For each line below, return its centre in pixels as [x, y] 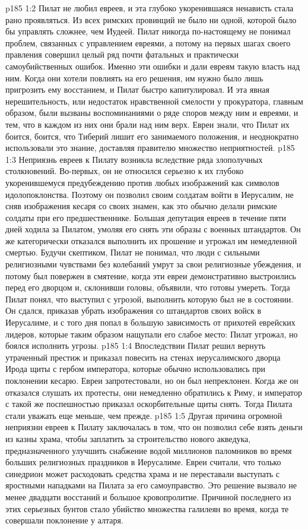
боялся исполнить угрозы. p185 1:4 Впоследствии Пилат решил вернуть [136, 346]
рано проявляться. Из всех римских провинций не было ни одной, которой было [151, 19]
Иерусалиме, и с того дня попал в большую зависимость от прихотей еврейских [150, 322]
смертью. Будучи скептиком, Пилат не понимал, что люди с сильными [133, 252]
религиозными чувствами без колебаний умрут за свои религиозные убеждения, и [153, 264]
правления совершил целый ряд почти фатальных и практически [122, 54]
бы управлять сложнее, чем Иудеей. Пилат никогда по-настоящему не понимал [148, 31]
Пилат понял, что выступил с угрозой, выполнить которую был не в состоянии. [150, 299]
